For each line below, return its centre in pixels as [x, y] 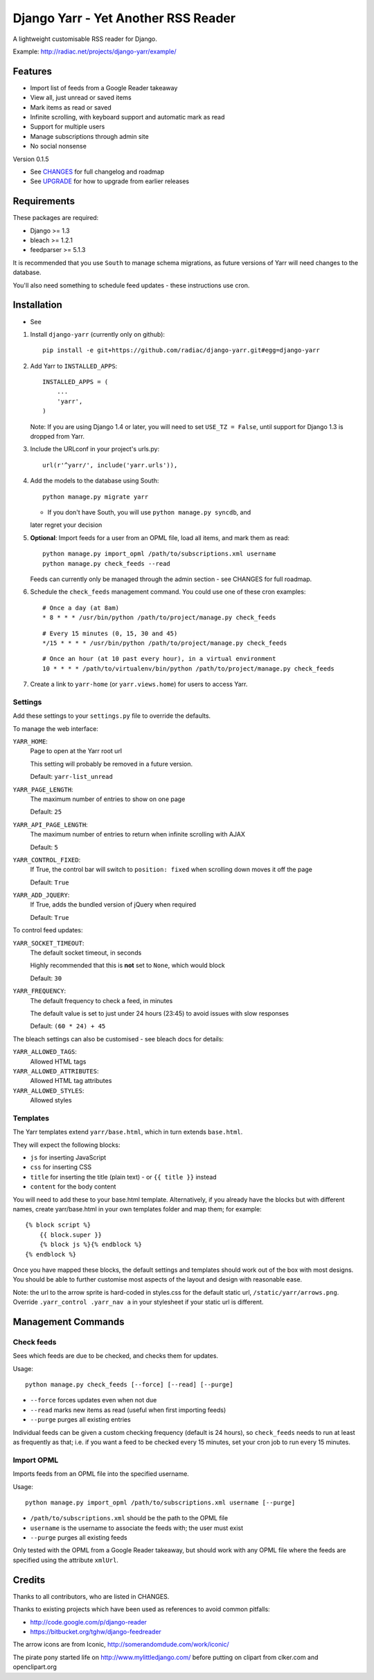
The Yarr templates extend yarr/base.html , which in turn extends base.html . [128, 1132]
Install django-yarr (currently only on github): [98, 334]
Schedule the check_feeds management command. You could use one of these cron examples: [168, 592]
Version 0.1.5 [31, 159]
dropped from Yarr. [57, 437]
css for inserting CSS [61, 1167]
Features [32, 71]
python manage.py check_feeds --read [107, 563]
